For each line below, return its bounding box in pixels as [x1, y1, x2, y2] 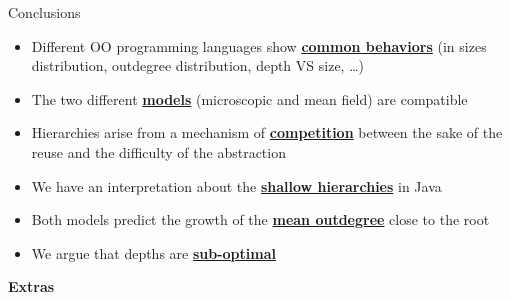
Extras [8, 276, 55, 297]
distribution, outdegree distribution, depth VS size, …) [31, 55, 364, 76]
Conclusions [8, 2, 81, 22]
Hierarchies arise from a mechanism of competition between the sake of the [31, 122, 503, 143]
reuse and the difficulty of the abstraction [31, 141, 286, 162]
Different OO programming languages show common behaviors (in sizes [31, 35, 487, 56]
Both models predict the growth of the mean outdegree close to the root [31, 209, 490, 230]
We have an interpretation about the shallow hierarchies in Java [31, 175, 442, 196]
